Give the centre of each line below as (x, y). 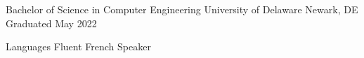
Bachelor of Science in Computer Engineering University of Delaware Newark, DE (182, 9)
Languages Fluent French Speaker (78, 46)
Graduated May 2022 (51, 23)
